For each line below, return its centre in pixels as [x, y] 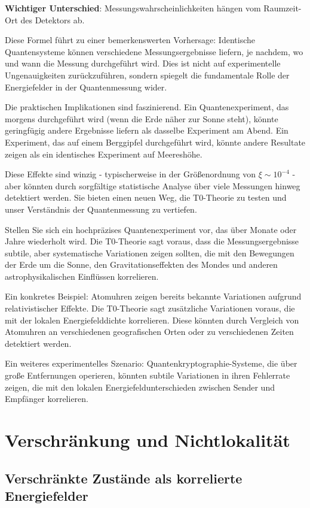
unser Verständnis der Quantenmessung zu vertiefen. [101, 209]
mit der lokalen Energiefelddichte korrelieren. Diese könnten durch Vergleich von [152, 320]
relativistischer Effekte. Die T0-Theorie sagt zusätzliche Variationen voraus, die [150, 308]
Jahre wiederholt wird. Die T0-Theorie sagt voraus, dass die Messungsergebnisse [152, 241]
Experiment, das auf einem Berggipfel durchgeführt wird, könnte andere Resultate [155, 142]
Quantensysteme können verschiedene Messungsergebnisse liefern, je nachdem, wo [154, 51]
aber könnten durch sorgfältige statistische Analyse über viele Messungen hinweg [153, 185]
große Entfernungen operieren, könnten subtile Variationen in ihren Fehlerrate [148, 375]
